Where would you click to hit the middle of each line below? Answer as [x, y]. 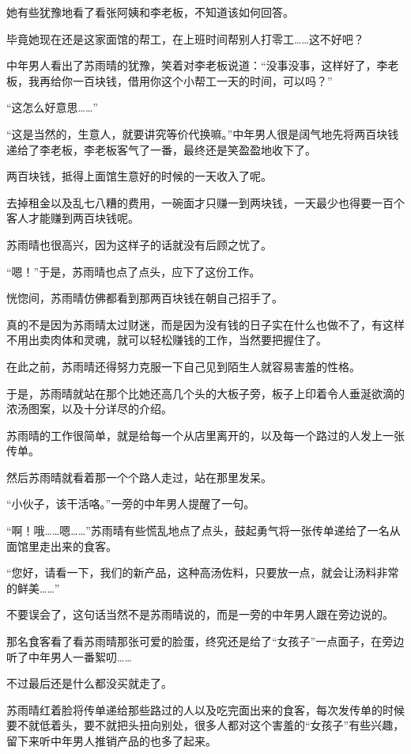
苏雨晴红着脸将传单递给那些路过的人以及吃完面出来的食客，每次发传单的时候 [205, 709]
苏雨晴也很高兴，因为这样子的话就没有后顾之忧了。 [139, 244]
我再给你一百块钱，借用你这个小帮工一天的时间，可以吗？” [180, 80]
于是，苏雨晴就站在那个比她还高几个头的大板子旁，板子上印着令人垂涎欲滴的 [205, 393]
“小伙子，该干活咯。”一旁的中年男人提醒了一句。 [131, 504]
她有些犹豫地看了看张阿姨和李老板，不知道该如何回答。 [150, 12]
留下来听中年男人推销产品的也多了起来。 [111, 741]
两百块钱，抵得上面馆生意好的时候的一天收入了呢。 [139, 176]
